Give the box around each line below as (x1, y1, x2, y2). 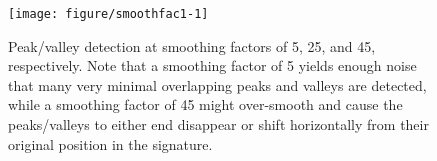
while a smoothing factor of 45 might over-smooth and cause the (8, 94, 403, 115)
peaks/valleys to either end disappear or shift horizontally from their (8, 114, 429, 135)
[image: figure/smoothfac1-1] (8, 7, 209, 21)
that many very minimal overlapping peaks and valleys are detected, (8, 74, 427, 95)
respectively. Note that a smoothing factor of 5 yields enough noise (8, 55, 417, 76)
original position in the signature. (8, 133, 213, 154)
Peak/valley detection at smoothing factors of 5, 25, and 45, (8, 35, 376, 56)
